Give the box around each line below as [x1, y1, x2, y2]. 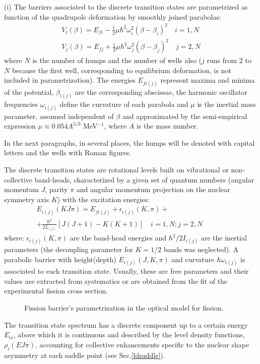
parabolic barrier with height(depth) [4, 254, 116, 264]
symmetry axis [4, 194, 49, 204]
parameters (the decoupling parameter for [4, 244, 133, 255]
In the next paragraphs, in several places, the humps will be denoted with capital [4, 137, 255, 148]
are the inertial [201, 232, 247, 243]
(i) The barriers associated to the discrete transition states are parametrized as [4, 2, 248, 12]
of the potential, [4, 86, 54, 97]
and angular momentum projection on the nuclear [76, 184, 230, 195]
